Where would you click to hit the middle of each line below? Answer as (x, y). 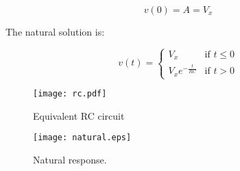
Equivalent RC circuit (79, 115)
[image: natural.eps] (82, 138)
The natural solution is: (55, 31)
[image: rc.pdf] (70, 94)
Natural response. (70, 159)
